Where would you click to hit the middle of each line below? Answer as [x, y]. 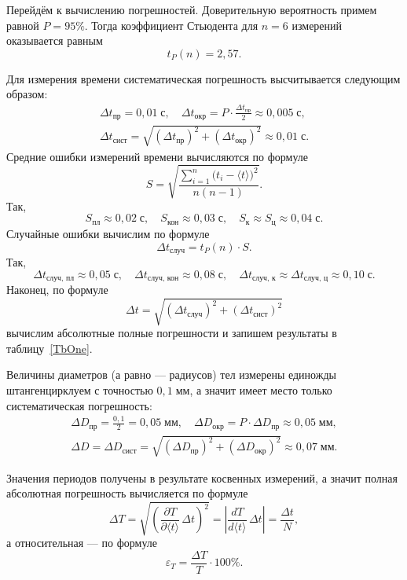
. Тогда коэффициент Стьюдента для [171, 25]
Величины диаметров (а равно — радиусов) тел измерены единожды [171, 374]
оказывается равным [55, 40]
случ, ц [316, 279]
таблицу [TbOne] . [49, 348]
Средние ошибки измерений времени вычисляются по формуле [158, 156]
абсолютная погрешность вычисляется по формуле [127, 493]
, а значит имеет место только [261, 389]
